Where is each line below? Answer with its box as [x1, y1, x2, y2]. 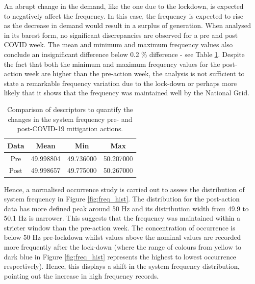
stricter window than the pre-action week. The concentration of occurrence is [4, 222, 235, 232]
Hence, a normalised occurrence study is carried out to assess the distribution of [4, 184, 245, 194]
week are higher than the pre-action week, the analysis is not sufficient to [24, 68, 245, 79]
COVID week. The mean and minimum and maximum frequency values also [4, 39, 233, 50]
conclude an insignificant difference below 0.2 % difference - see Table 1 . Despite [4, 49, 245, 59]
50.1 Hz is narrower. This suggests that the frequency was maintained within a [4, 213, 241, 223]
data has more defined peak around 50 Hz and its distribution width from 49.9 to [4, 203, 249, 213]
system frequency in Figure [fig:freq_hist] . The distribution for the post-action [4, 194, 240, 204]
